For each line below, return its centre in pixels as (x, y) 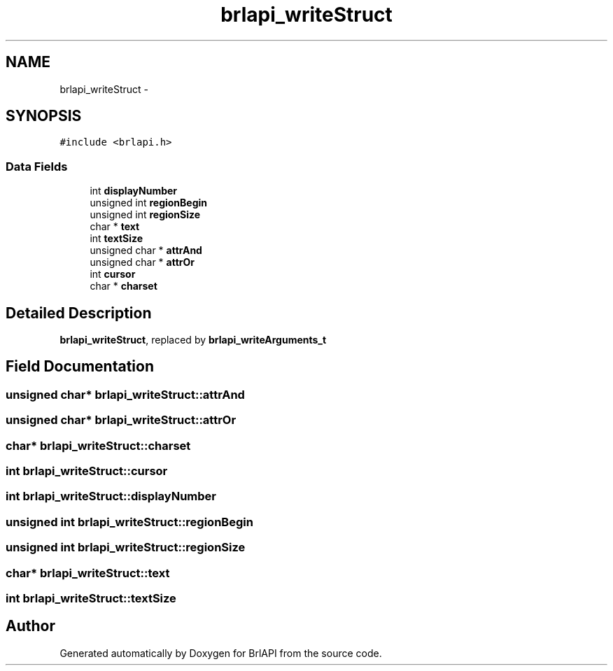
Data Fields (37, 166)
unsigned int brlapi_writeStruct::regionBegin (129, 522)
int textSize (117, 239)
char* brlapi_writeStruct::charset (98, 445)
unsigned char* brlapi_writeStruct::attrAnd (125, 394)
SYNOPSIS (44, 116)
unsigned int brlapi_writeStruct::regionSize (126, 548)
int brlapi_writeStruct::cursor (87, 471)
